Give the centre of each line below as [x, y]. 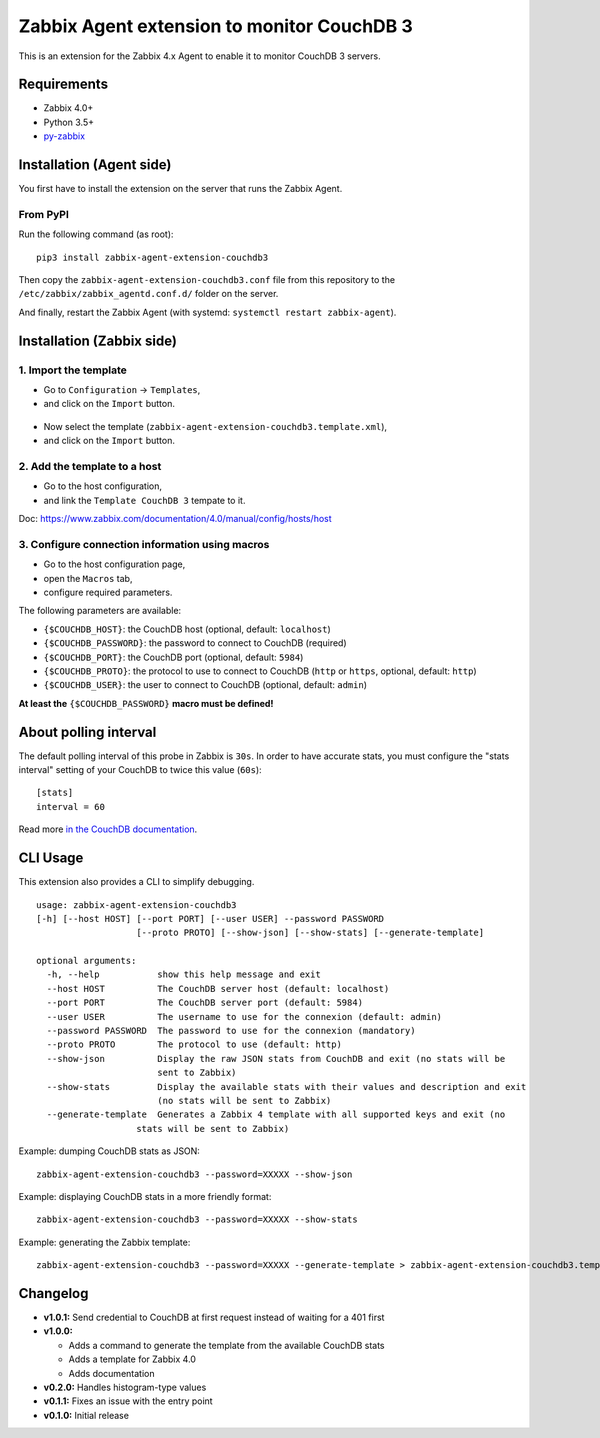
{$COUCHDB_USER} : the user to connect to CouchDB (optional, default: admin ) [205, 685]
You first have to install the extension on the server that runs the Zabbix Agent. [180, 189]
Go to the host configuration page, [114, 564]
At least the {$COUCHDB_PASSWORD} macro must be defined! [146, 703]
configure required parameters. [108, 592]
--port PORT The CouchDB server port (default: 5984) [205, 1003]
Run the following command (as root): [96, 234]
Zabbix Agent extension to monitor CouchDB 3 [216, 26]
